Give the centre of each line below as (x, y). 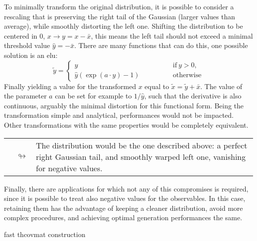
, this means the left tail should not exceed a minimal (172, 35)
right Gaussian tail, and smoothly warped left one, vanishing (141, 156)
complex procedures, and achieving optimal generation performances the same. (123, 217)
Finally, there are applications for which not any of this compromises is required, (126, 188)
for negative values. (69, 168)
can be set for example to (93, 96)
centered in (21, 35)
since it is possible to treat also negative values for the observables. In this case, (125, 198)
